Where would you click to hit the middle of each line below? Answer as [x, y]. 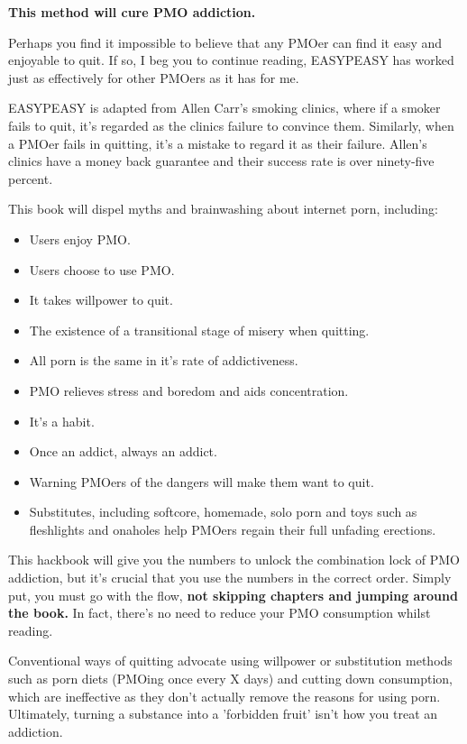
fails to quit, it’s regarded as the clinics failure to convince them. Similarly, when [231, 125]
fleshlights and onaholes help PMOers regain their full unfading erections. [233, 529]
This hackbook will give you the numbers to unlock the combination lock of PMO [234, 560]
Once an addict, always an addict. [123, 451]
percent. [31, 178]
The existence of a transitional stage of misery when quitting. [199, 330]
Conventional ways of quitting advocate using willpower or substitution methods [230, 661]
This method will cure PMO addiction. [132, 12]
